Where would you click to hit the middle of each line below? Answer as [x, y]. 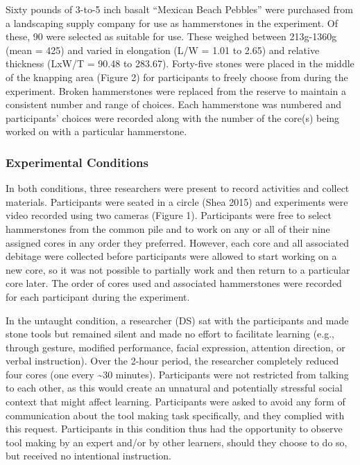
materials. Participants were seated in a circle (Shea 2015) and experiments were [177, 201]
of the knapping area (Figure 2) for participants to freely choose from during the [177, 77]
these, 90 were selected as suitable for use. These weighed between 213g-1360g [171, 36]
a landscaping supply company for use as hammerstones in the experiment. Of [172, 23]
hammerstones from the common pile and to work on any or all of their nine [168, 228]
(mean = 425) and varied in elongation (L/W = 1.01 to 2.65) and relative [163, 50]
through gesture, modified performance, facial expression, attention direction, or [175, 347]
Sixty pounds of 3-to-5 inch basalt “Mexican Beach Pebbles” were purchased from [179, 9]
